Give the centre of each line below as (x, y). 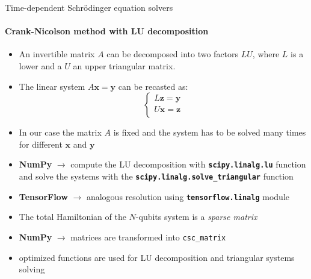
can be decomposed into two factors (173, 54)
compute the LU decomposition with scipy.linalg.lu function (188, 164)
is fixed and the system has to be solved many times (210, 132)
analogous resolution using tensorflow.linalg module (188, 196)
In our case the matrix (60, 132)
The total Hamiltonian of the (72, 217)
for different (41, 144)
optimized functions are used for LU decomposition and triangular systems (157, 257)
